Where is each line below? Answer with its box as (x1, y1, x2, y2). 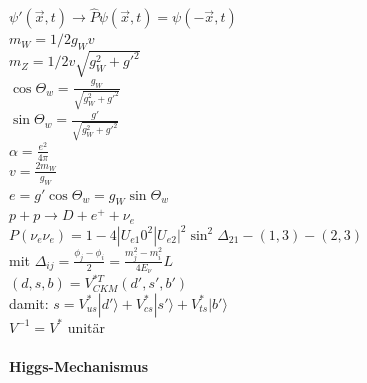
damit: (9, 292, 49, 313)
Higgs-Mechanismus (9, 355, 149, 376)
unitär (67, 316, 106, 337)
